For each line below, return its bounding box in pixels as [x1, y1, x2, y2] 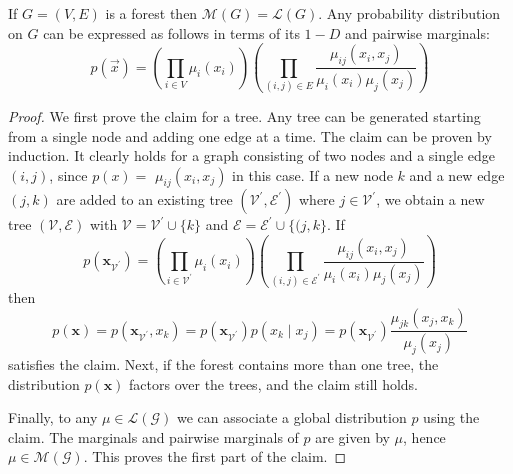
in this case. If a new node [232, 164, 393, 185]
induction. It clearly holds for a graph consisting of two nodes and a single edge [8, 145, 496, 166]
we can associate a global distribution [177, 407, 407, 428]
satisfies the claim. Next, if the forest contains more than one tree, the [8, 354, 439, 375]
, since [49, 164, 88, 185]
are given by [315, 426, 390, 447]
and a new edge [409, 164, 505, 185]
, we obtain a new [376, 189, 485, 210]
